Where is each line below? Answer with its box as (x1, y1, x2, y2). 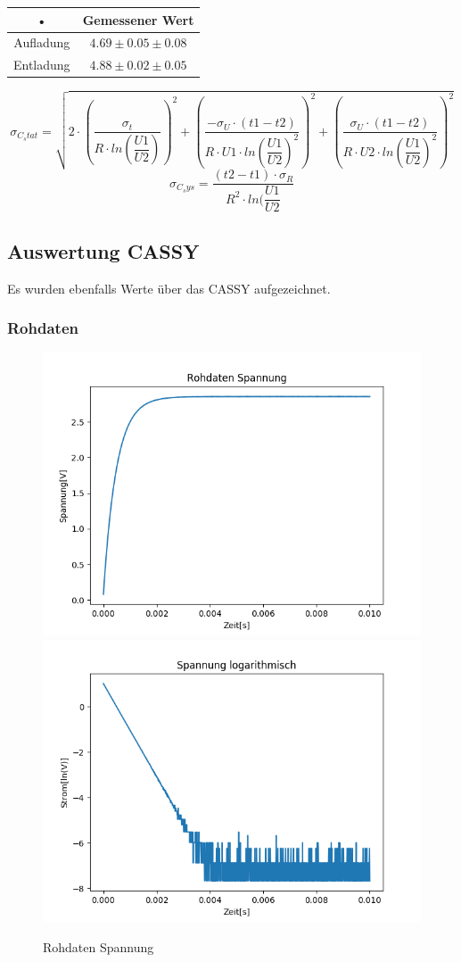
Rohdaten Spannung (43, 937, 154, 956)
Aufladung (13, 33, 70, 52)
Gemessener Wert (82, 10, 194, 29)
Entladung (13, 55, 70, 74)
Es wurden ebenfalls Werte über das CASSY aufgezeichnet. (7, 278, 331, 297)
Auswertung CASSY (7, 236, 200, 264)
